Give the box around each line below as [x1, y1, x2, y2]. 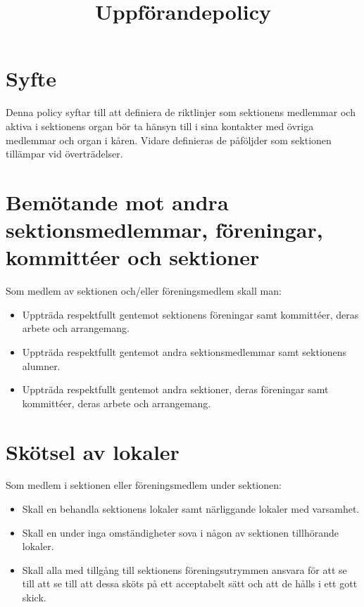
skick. [22, 590, 46, 605]
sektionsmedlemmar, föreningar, [6, 215, 323, 244]
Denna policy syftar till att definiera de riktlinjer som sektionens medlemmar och [6, 105, 356, 120]
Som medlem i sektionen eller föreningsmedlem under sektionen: [6, 478, 282, 492]
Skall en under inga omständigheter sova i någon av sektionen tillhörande [22, 525, 339, 539]
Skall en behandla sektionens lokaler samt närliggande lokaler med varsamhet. [22, 501, 360, 516]
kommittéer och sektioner [6, 243, 260, 271]
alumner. [22, 358, 61, 373]
